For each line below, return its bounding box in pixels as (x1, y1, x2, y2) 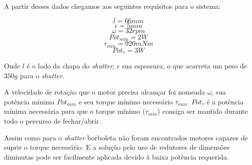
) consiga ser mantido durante (157, 106, 248, 116)
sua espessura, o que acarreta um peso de (122, 60, 247, 70)
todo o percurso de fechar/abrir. (4, 115, 101, 126)
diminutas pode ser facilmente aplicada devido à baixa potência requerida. (4, 151, 229, 162)
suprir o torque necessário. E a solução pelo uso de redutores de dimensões (4, 142, 230, 152)
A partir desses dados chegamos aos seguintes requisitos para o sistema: (4, 1, 221, 11)
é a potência (207, 96, 244, 106)
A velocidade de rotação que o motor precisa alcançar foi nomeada (4, 87, 205, 97)
